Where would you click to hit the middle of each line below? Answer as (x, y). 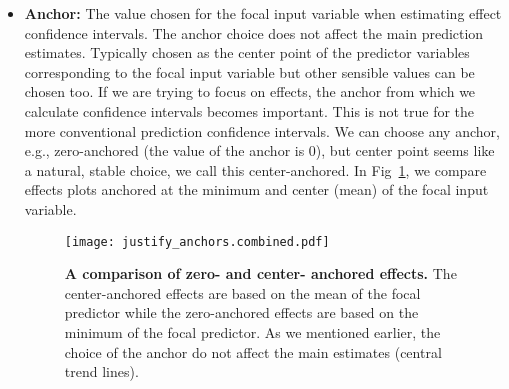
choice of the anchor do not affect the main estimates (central (253, 351)
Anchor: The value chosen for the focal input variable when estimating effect (263, 13)
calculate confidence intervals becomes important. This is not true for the (249, 110)
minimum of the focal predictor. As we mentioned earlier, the (252, 331)
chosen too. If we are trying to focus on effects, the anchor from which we (250, 91)
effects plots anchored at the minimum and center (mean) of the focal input (256, 189)
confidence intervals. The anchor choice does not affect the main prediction (254, 32)
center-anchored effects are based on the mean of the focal (242, 292)
